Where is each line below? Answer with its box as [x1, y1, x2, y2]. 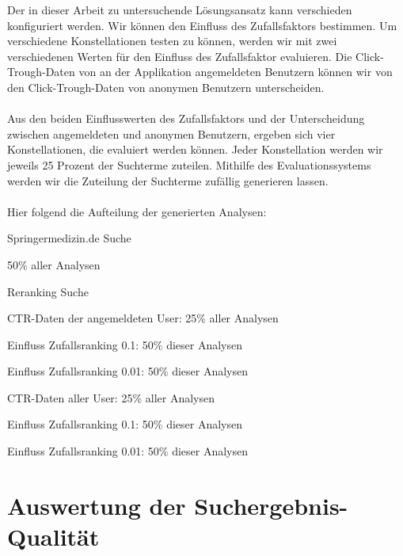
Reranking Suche [7, 283, 89, 299]
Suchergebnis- [194, 489, 348, 521]
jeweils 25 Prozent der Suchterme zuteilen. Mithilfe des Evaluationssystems [7, 156, 371, 173]
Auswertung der [7, 489, 186, 521]
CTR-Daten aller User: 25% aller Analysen [7, 389, 215, 406]
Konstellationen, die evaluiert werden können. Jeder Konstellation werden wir [7, 141, 383, 158]
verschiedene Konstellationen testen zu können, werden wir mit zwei [7, 32, 337, 49]
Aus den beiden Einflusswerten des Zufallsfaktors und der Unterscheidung [7, 110, 365, 127]
